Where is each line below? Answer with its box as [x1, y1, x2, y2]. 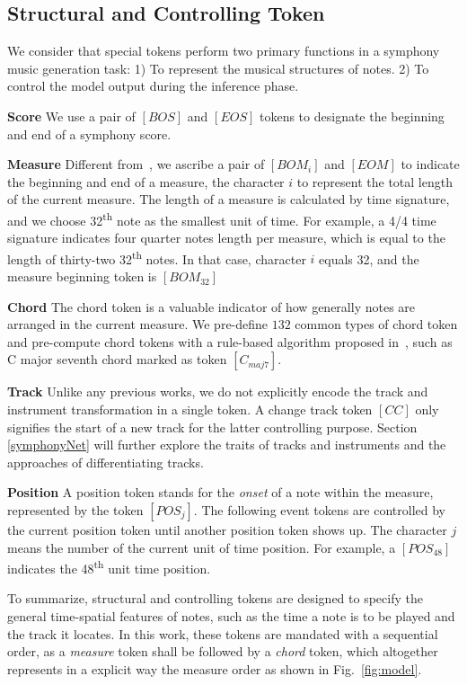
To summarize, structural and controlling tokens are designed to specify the [7, 589, 423, 608]
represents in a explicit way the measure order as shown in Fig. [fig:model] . [7, 659, 422, 678]
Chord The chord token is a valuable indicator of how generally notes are [7, 297, 416, 316]
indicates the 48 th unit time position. [7, 556, 211, 577]
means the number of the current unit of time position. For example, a [7, 538, 396, 556]
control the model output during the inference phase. [7, 76, 299, 95]
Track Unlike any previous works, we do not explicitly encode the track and [7, 382, 428, 401]
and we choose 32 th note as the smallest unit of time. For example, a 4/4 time [7, 208, 436, 229]
